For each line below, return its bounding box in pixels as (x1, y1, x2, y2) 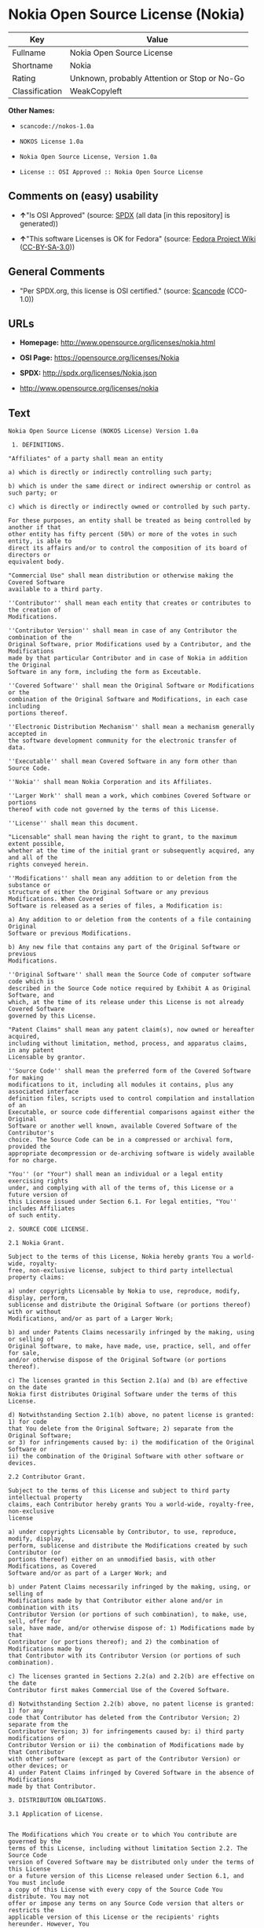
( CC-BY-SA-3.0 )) (19, 242, 75, 252)
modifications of (8, 1735, 65, 1742)
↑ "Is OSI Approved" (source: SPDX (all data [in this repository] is (19, 210, 230, 219)
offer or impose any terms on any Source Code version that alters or (8, 1900, 244, 1908)
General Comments (8, 265, 105, 278)
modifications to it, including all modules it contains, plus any (8, 1081, 234, 1089)
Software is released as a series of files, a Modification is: (8, 902, 223, 910)
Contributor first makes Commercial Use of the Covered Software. (8, 1687, 230, 1694)
